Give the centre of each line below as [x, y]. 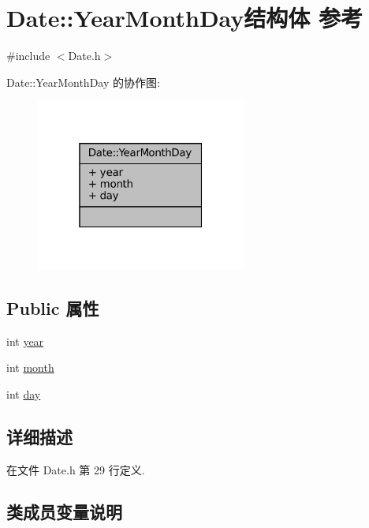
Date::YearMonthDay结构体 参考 [185, 18]
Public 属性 [53, 307]
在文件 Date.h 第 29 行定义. [76, 469]
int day [24, 393]
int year [25, 341]
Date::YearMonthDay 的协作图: [83, 82]
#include [28, 56]
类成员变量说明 [64, 512]
